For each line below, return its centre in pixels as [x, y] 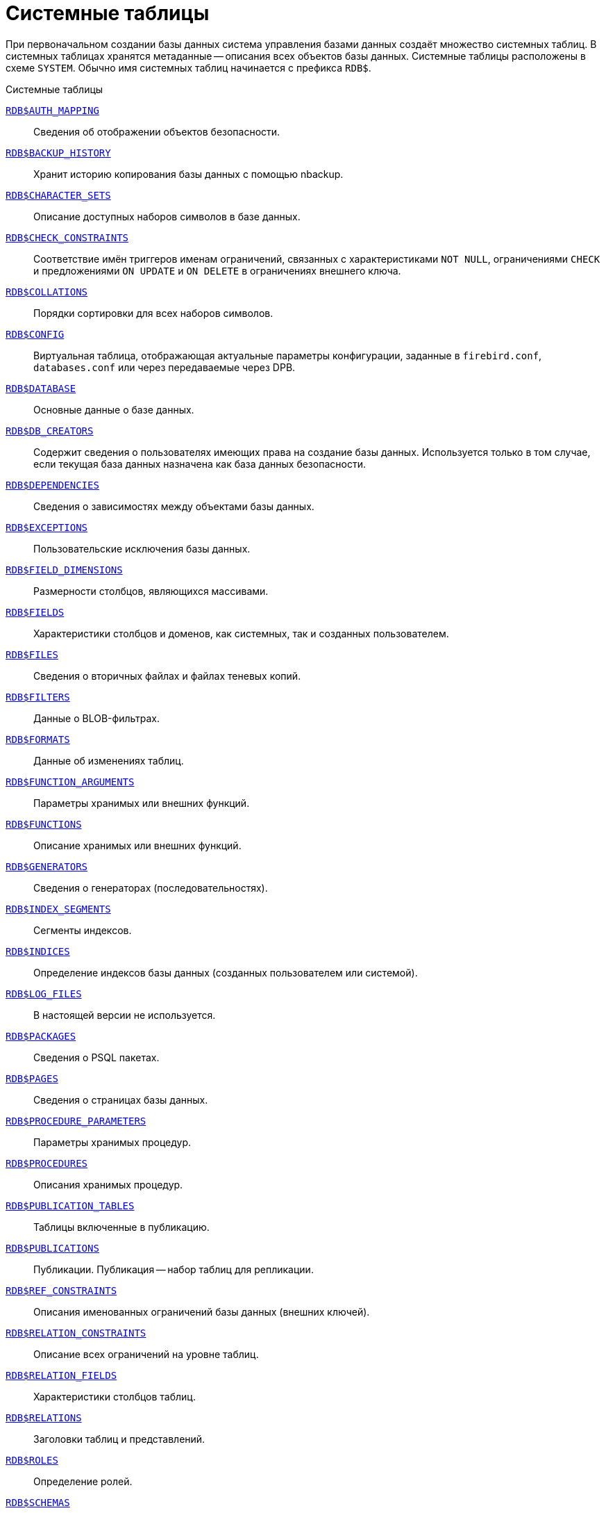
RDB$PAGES [32, 1078]
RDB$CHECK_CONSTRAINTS [67, 237]
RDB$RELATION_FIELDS [61, 1375]
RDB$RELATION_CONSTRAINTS [76, 1333]
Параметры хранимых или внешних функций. [142, 803]
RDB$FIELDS [35, 612]
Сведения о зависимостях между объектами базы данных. [174, 506]
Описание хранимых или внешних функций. [137, 845]
